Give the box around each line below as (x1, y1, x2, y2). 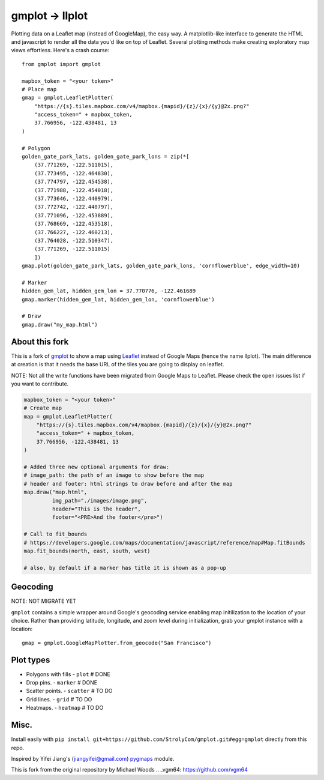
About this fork (11, 336, 69, 346)
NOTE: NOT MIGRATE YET (11, 597, 76, 605)
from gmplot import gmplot (22, 61, 101, 67)
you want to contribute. (11, 380, 69, 387)
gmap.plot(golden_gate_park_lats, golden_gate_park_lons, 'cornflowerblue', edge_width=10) (22, 262, 300, 270)
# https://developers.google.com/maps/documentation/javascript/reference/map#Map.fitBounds (23, 539, 305, 546)
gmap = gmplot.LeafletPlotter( (22, 94, 114, 101)
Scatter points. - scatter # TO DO (26, 688, 113, 695)
